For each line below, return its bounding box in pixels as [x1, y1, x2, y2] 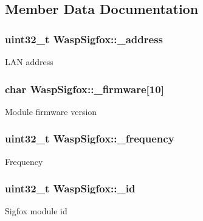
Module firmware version [5, 105, 97, 118]
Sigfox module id [5, 205, 67, 217]
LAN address [5, 55, 53, 68]
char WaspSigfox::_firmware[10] [5, 81, 164, 96]
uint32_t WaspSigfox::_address [5, 31, 163, 46]
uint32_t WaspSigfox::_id [5, 181, 136, 196]
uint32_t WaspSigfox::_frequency [5, 131, 174, 146]
